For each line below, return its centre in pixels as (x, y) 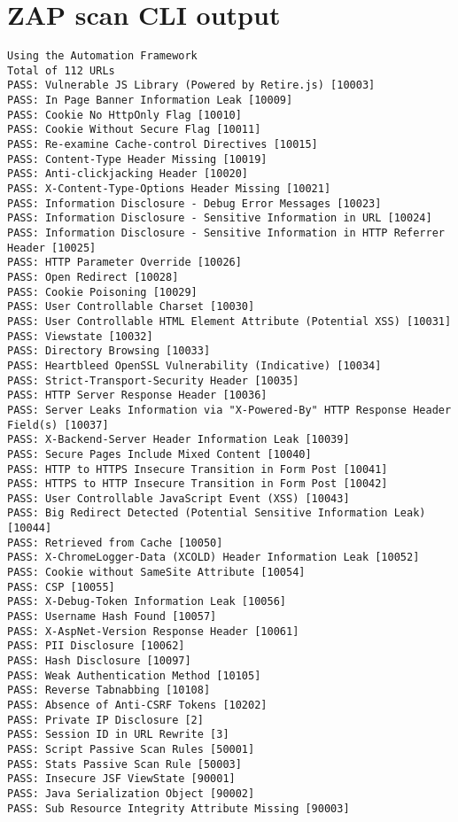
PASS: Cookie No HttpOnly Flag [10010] (124, 115)
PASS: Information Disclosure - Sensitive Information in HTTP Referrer (226, 233)
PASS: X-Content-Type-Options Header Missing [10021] (169, 189)
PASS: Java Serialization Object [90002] (131, 793)
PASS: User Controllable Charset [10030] (131, 307)
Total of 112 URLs (61, 70)
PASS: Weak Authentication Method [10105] (134, 675)
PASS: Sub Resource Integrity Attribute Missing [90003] (179, 808)
